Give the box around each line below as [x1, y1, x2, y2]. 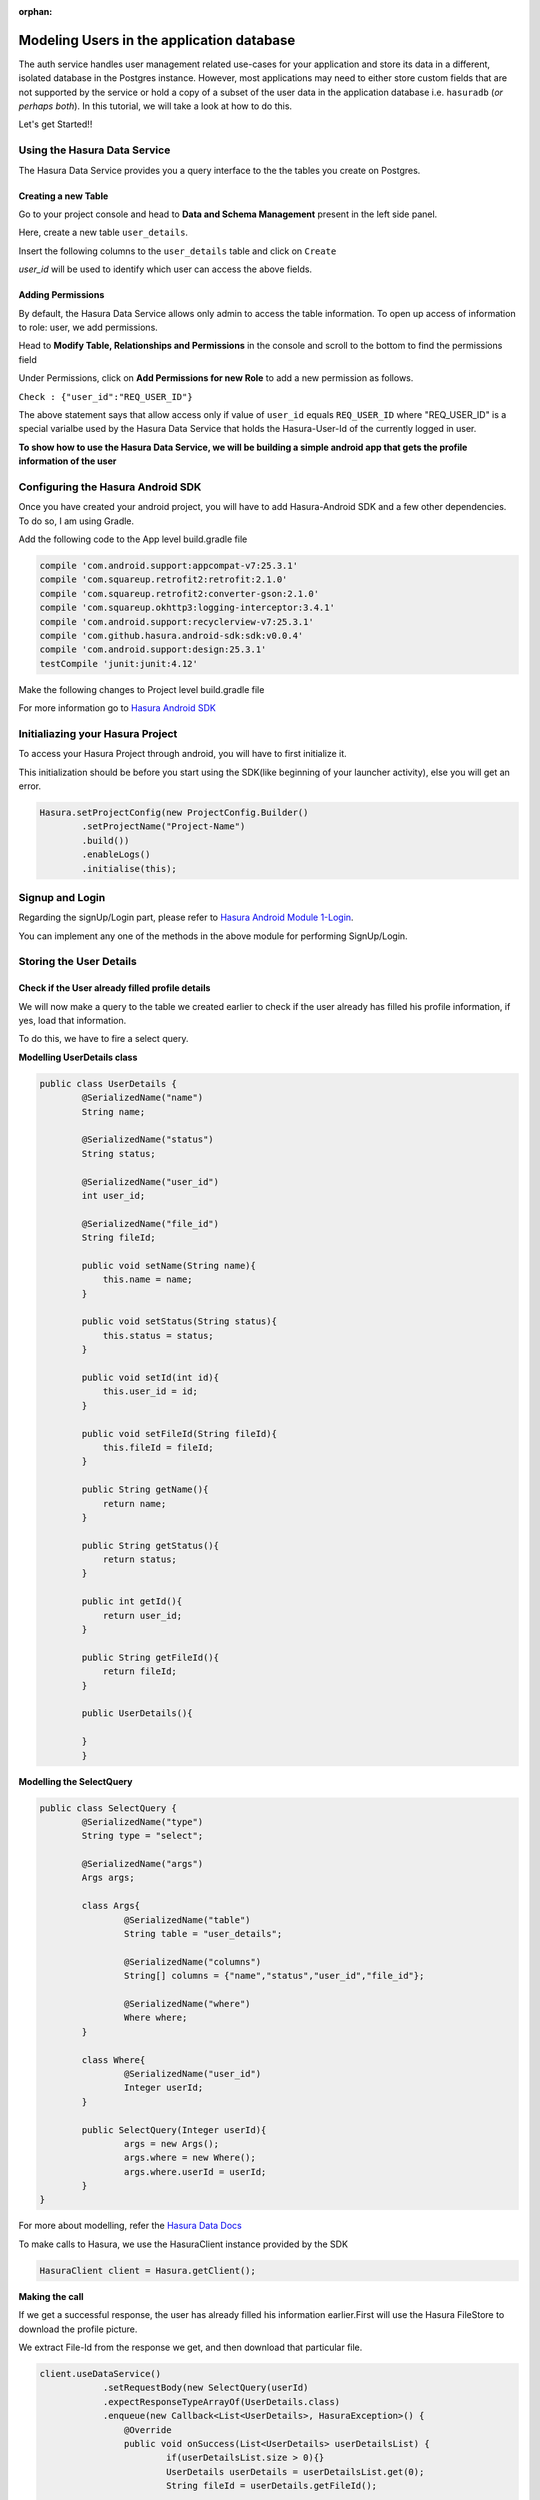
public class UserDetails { [39, 1078, 177, 1089]
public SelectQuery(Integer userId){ [81, 2124, 267, 2135]
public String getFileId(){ [81, 1651, 220, 1663]
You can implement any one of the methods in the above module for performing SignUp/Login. [18, 930, 409, 942]
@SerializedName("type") [81, 1816, 204, 1827]
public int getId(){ [81, 1596, 183, 1607]
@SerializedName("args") [81, 1858, 204, 1870]
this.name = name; [102, 1274, 194, 1285]
